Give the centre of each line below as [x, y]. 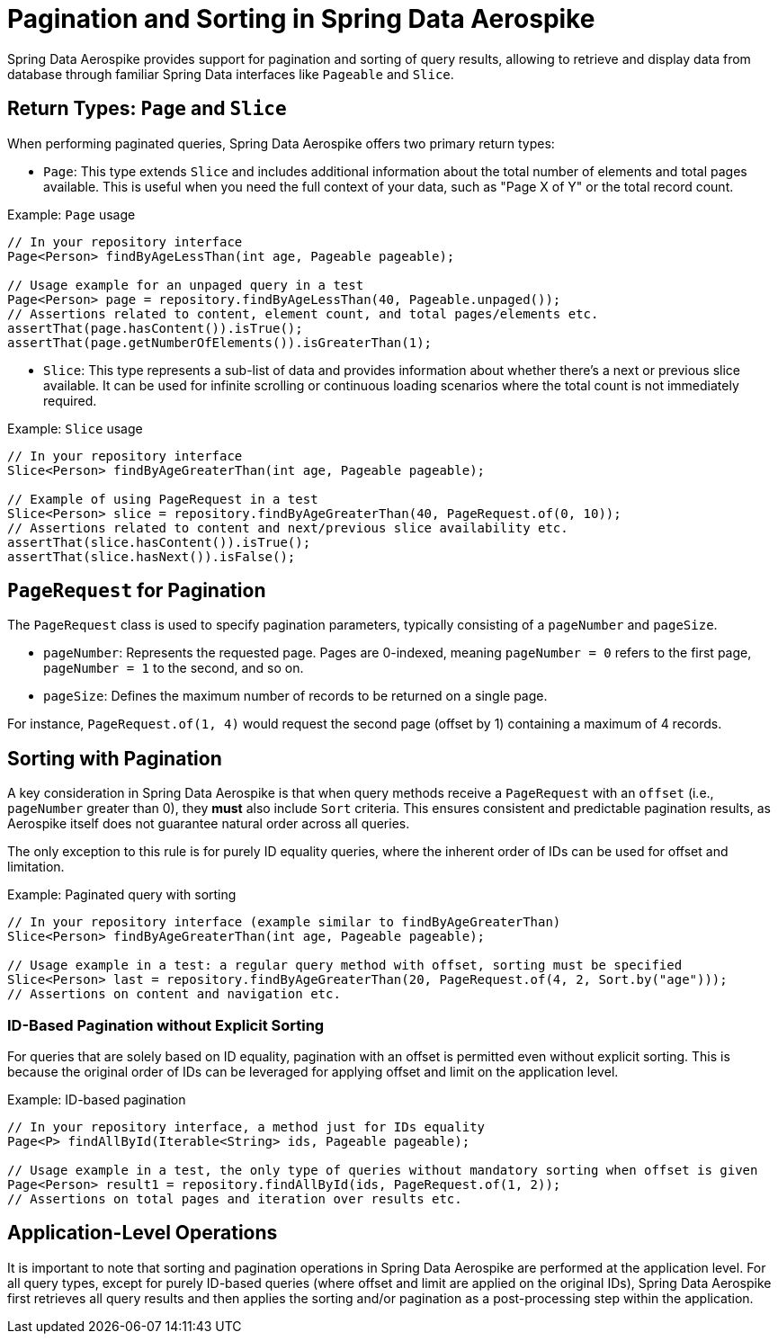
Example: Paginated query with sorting [122, 895]
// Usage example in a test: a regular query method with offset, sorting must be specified [345, 966]
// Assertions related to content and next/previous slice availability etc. [288, 527]
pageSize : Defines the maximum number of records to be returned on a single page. [295, 696]
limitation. [36, 867]
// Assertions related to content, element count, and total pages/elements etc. [303, 313]
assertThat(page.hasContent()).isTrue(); [155, 328]
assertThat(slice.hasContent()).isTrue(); [159, 542]
